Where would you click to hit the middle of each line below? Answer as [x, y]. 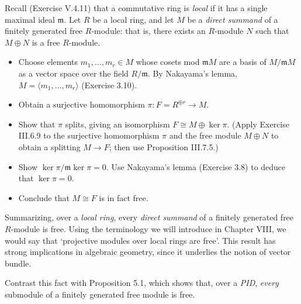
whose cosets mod [168, 62]
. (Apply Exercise [258, 124]
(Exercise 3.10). [109, 84]
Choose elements [48, 62]
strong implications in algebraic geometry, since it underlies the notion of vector [148, 252]
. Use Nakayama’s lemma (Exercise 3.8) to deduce [196, 166]
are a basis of [243, 62]
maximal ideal [30, 19]
